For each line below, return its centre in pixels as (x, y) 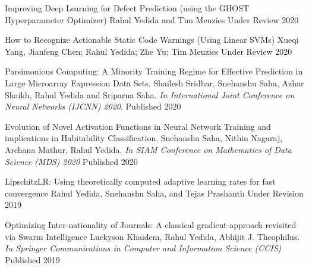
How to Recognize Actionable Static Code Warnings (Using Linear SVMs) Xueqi (152, 40)
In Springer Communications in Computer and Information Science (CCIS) (143, 248)
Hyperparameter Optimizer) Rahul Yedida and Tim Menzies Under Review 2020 (152, 19)
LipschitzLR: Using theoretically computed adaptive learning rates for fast (140, 181)
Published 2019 (32, 259)
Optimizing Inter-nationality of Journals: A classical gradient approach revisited (151, 224)
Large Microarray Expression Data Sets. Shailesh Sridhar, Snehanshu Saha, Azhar (154, 82)
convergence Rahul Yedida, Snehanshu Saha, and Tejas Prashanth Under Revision (154, 193)
